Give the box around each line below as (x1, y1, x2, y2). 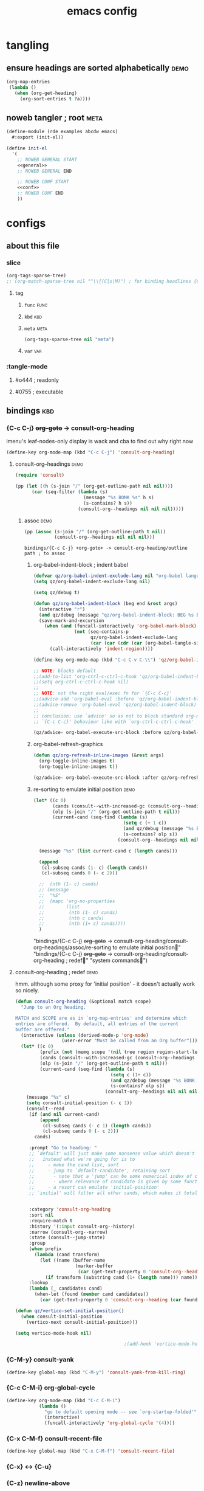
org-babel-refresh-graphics (33, 741, 103, 748)
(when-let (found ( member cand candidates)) (34, 1291, 149, 1298)
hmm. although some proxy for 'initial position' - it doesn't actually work (15, 980, 195, 988)
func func (24, 301, 48, 308)
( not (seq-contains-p (73, 629, 129, 635)
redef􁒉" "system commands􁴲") (69, 957, 148, 964)
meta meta (24, 324, 47, 332)
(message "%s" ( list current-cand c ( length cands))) (38, 848, 178, 854)
